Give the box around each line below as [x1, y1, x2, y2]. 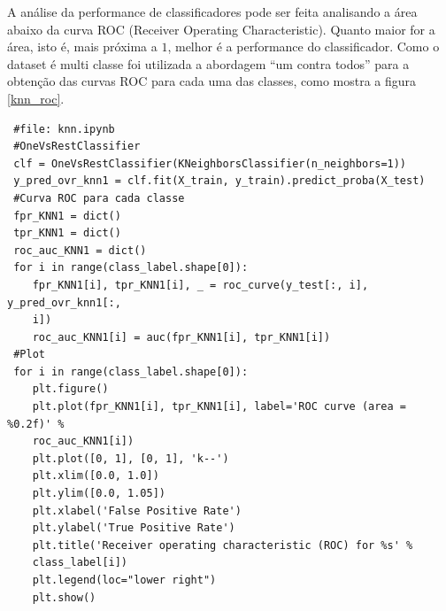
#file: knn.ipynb [13, 122, 115, 135]
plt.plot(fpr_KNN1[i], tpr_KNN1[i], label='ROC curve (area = [32, 400, 407, 414]
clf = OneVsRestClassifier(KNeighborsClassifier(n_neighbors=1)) [13, 157, 407, 170]
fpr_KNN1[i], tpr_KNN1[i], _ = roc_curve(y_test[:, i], [32, 278, 369, 291]
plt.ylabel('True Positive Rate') [32, 522, 235, 535]
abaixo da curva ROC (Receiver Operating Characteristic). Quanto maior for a [7, 19, 435, 38]
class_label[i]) [32, 556, 128, 569]
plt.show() [32, 591, 96, 604]
